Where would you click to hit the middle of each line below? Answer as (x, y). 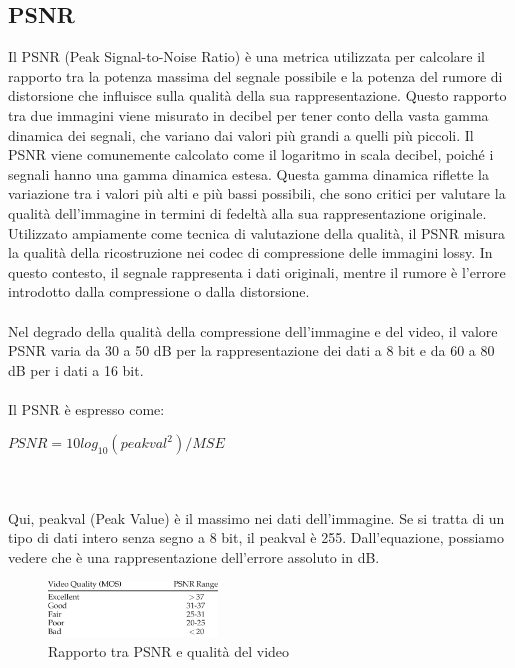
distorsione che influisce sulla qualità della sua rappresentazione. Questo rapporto (257, 95)
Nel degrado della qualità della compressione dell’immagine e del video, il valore (253, 330)
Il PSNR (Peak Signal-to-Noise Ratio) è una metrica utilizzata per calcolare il (246, 56)
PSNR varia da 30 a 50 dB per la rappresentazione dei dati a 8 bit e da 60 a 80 (251, 350)
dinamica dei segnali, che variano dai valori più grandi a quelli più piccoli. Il (241, 134)
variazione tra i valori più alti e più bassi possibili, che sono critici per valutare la (257, 193)
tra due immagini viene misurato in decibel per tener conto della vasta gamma (248, 114)
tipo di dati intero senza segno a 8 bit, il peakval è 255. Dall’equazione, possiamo (256, 537)
